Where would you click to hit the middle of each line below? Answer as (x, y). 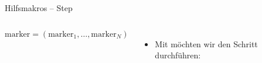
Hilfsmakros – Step (39, 8)
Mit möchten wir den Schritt (206, 43)
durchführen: (178, 55)
